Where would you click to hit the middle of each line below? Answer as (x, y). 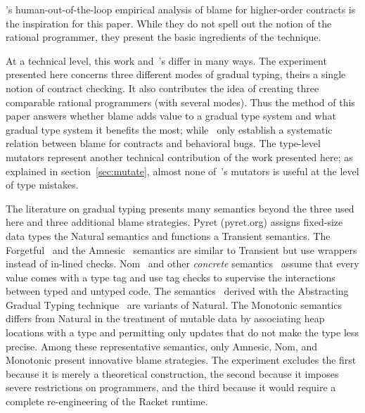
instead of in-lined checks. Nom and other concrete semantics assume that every (182, 263)
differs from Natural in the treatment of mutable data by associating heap (165, 318)
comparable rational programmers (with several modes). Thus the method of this (180, 102)
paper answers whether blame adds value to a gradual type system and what (171, 116)
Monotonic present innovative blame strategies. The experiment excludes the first (181, 360)
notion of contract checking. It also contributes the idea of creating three (162, 88)
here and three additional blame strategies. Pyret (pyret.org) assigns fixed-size (174, 222)
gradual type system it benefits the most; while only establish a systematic (169, 129)
